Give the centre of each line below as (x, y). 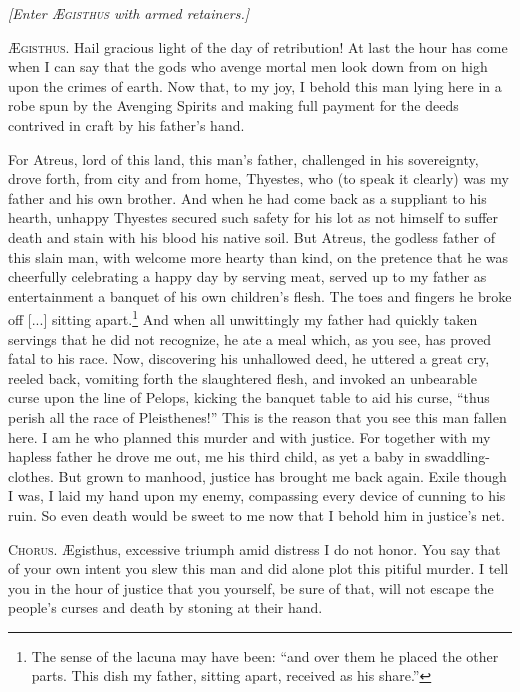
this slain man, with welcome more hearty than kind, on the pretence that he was (258, 256)
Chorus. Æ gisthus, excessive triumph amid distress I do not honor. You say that (254, 548)
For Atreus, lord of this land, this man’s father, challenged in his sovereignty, (243, 158)
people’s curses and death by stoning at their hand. (165, 607)
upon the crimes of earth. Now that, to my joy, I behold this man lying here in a (255, 85)
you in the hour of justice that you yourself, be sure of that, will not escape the (251, 587)
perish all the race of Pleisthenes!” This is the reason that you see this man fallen (257, 416)
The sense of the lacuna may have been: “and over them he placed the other (265, 655)
